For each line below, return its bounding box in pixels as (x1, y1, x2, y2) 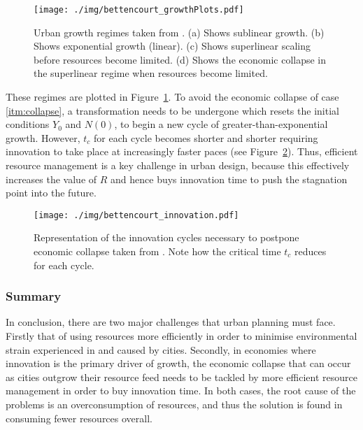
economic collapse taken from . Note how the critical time (34, 244, 281, 259)
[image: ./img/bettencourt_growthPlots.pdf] (34, 5, 244, 15)
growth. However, (6, 130, 80, 145)
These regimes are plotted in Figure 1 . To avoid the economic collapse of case (6, 89, 339, 104)
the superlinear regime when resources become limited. (34, 66, 268, 80)
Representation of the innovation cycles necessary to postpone (34, 230, 299, 245)
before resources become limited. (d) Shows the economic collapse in (34, 52, 327, 66)
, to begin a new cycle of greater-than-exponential (114, 117, 328, 131)
